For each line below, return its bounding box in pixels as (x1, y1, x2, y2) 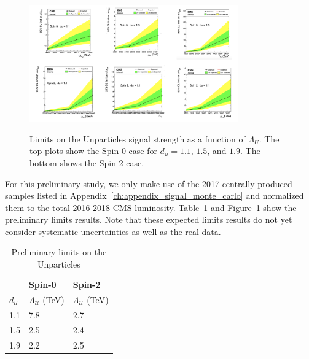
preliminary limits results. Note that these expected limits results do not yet (5, 213, 292, 226)
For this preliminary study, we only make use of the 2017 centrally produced (5, 177, 292, 190)
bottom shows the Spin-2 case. (29, 156, 144, 169)
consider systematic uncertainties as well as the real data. (5, 225, 221, 237)
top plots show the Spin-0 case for (29, 144, 157, 157)
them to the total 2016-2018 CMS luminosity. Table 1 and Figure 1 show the (5, 201, 297, 214)
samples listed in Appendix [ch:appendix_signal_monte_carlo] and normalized (5, 189, 304, 202)
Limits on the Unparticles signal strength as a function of (29, 132, 246, 145)
